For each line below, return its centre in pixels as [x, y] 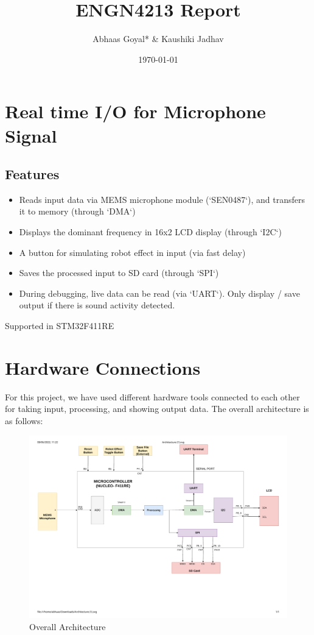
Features [32, 174]
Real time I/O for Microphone [135, 111]
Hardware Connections [103, 367]
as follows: [24, 420]
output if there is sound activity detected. [97, 305]
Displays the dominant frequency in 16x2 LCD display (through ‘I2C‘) [150, 232]
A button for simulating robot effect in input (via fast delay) [132, 252]
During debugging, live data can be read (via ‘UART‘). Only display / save [159, 293]
